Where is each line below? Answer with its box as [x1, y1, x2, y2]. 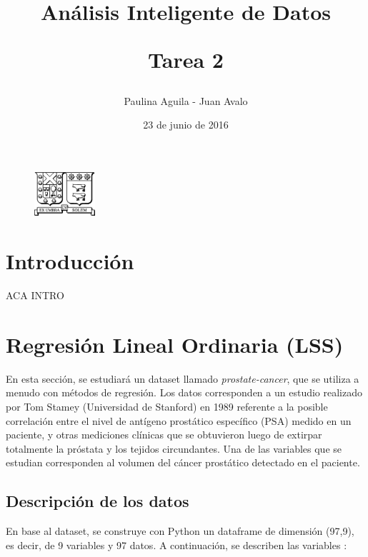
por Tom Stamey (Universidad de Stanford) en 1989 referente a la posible [6, 399, 328, 414]
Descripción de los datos [6, 490, 189, 512]
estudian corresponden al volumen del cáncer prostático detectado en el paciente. [6, 455, 360, 470]
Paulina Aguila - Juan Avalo [124, 93, 248, 108]
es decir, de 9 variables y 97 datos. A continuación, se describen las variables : [6, 537, 347, 552]
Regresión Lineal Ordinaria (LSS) [6, 329, 344, 358]
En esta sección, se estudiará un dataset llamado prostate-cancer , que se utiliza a [6, 371, 359, 386]
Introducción [6, 246, 134, 276]
